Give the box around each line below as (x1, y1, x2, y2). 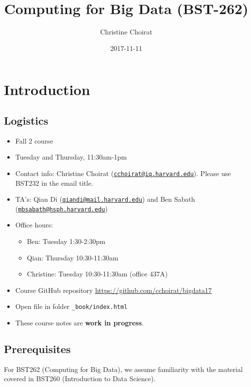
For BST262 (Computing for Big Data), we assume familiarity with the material (4, 364, 243, 374)
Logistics (4, 113, 49, 128)
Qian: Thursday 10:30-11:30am (27, 252, 118, 262)
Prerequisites (4, 341, 71, 356)
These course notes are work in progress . (15, 318, 144, 328)
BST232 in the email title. (15, 177, 93, 188)
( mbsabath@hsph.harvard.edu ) (15, 203, 108, 213)
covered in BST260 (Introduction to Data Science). (4, 373, 156, 384)
